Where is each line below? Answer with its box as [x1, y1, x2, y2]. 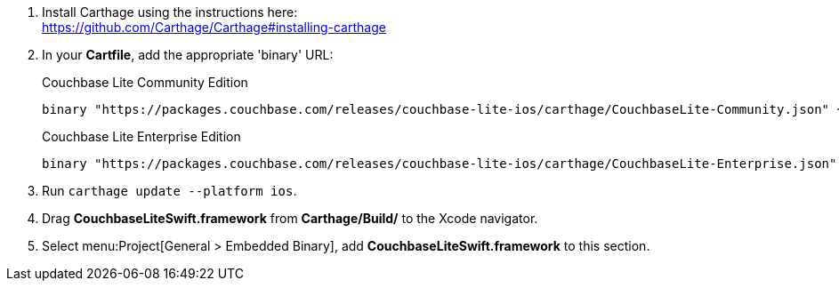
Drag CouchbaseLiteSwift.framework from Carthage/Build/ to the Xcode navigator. [42, 211, 538, 226]
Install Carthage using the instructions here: [42, 4, 298, 20]
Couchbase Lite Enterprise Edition [42, 129, 241, 144]
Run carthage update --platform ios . [42, 183, 297, 198]
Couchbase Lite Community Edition [42, 75, 248, 90]
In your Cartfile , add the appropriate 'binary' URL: [42, 47, 334, 62]
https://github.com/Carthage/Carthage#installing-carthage [42, 20, 386, 35]
